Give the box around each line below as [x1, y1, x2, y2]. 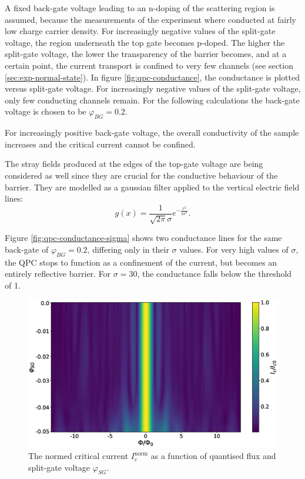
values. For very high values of [179, 243, 289, 255]
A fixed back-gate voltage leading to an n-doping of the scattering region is [5, 2, 275, 14]
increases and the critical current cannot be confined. [5, 138, 196, 150]
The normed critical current [28, 450, 129, 462]
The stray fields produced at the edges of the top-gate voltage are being [5, 158, 263, 170]
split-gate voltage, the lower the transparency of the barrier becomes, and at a [5, 48, 287, 60]
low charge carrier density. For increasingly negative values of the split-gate [5, 25, 276, 37]
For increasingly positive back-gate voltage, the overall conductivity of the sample [5, 126, 299, 139]
